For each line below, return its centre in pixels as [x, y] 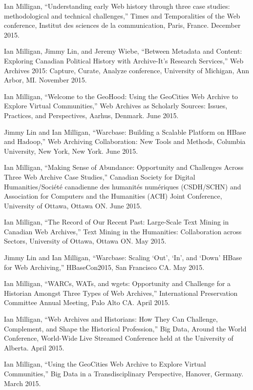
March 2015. [22, 383]
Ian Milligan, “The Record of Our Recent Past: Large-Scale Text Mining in [116, 222]
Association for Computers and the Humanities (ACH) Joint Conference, [113, 196]
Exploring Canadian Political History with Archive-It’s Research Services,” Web [124, 60]
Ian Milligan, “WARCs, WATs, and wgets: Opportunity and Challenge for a [117, 283]
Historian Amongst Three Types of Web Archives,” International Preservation [121, 293]
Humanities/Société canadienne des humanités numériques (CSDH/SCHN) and [123, 186]
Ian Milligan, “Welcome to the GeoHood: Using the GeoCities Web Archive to [121, 96]
